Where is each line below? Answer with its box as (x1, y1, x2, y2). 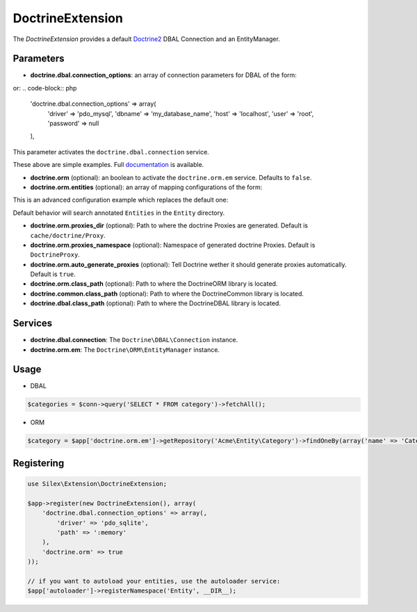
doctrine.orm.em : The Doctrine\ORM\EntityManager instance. (30, 345, 220, 354)
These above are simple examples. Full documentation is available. (13, 161, 204, 169)
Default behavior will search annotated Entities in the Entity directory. (13, 209, 225, 217)
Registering (13, 457, 65, 469)
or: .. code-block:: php (13, 83, 77, 92)
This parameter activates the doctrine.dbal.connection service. (13, 147, 210, 156)
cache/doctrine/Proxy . (30, 231, 106, 239)
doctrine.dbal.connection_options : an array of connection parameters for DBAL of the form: (30, 71, 297, 79)
